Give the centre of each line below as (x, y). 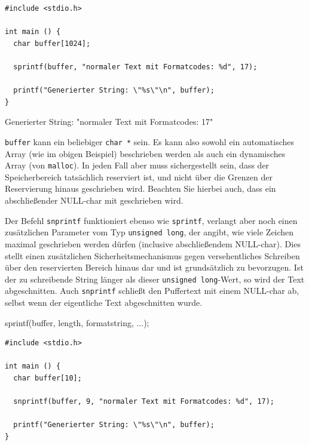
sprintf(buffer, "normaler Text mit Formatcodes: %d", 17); (135, 67)
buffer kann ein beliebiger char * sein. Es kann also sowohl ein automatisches (150, 141)
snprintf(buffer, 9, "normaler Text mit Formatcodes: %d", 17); (144, 402)
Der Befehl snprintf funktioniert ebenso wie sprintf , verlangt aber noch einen (151, 220)
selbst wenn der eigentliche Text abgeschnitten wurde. (104, 303)
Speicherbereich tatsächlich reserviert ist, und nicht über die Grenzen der (139, 177)
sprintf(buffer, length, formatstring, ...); (77, 322)
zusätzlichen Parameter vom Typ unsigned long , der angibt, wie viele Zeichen (149, 232)
